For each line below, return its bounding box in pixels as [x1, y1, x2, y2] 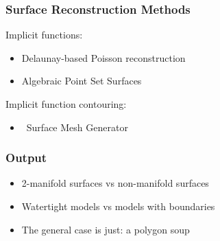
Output [5, 149, 47, 166]
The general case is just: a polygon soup [21, 222, 190, 236]
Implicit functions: [5, 27, 83, 42]
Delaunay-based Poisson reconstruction [21, 50, 186, 65]
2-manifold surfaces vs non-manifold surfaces [21, 176, 209, 190]
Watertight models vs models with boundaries [21, 199, 215, 213]
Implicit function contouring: [5, 97, 127, 111]
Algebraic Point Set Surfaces [21, 73, 142, 88]
